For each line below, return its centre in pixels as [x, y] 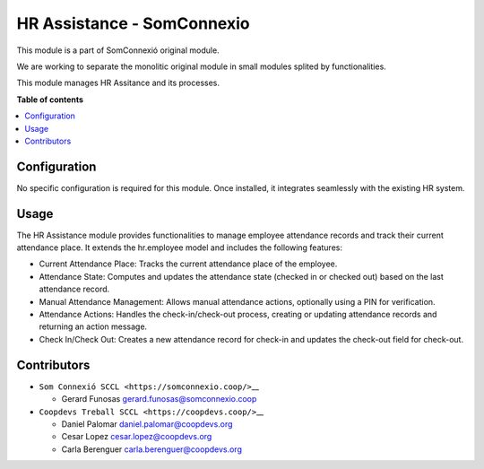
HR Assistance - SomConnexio [133, 23]
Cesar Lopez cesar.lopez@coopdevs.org [137, 437]
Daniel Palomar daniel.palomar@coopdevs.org [147, 424]
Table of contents [50, 100]
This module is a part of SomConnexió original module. [118, 50]
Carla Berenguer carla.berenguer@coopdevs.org [151, 449]
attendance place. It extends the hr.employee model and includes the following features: [179, 248]
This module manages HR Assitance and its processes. [118, 83]
